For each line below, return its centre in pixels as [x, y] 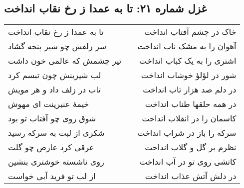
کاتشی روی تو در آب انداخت [188, 162]
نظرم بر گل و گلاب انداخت [191, 147]
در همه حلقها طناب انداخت [191, 104]
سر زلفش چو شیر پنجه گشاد [57, 46]
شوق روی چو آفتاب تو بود [52, 118]
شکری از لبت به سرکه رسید [56, 133]
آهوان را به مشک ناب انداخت [187, 46]
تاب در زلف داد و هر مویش [54, 90]
